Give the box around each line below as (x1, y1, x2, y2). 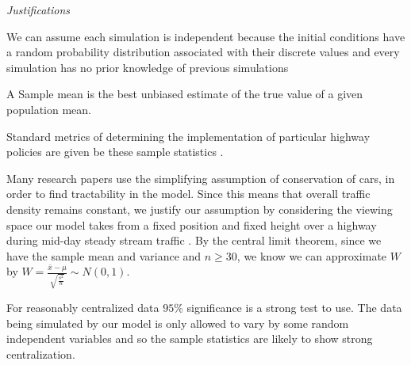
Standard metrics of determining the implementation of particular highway (6, 127, 371, 144)
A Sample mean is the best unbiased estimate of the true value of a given (6, 86, 363, 102)
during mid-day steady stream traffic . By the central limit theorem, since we (6, 232, 382, 249)
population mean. (6, 101, 91, 117)
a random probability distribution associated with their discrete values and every (6, 44, 400, 60)
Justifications (6, 2, 70, 17)
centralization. (6, 345, 75, 362)
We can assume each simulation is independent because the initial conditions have (6, 28, 405, 44)
